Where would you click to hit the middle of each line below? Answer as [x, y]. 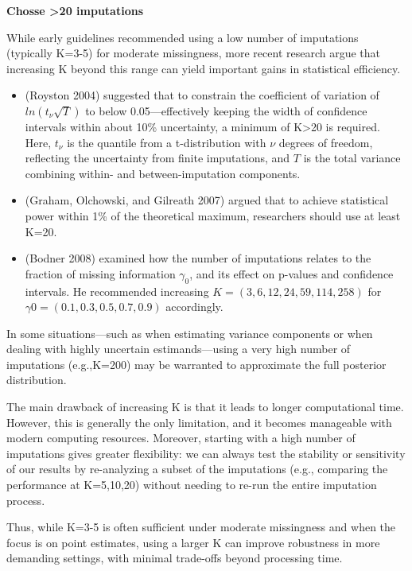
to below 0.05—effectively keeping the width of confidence [226, 110]
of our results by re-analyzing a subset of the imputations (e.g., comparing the [197, 469]
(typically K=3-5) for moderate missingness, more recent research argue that [194, 53]
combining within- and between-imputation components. [163, 173]
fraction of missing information [100, 273]
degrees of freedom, [326, 142]
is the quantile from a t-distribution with [167, 142]
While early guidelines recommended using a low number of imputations [183, 37]
